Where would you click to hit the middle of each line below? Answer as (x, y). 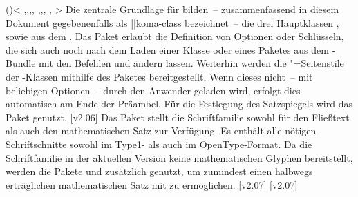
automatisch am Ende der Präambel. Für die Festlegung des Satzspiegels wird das (179, 104)
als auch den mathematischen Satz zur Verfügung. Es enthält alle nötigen (161, 131)
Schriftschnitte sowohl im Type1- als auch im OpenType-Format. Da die (159, 144)
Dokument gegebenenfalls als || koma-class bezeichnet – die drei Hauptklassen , (172, 22)
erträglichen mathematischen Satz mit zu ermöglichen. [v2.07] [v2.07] (152, 184)
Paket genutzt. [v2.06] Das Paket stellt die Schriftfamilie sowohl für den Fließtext (178, 117)
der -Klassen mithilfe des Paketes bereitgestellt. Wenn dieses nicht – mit (159, 76)
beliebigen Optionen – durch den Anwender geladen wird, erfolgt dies (153, 90)
